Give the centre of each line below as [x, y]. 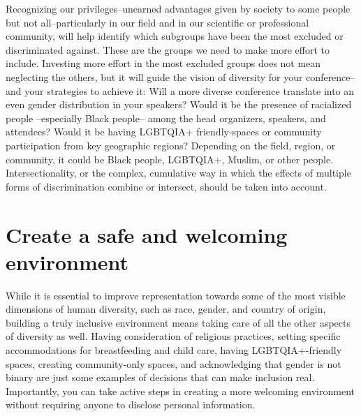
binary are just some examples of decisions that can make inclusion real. [160, 377]
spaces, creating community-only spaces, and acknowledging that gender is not [174, 363]
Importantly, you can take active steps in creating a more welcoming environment [180, 391]
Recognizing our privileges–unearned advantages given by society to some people [178, 8]
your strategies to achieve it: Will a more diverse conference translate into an [190, 90]
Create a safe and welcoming [147, 234]
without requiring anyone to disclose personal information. [131, 404]
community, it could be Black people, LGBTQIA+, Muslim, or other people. [170, 159]
